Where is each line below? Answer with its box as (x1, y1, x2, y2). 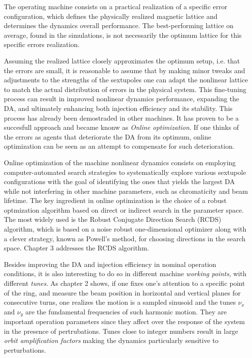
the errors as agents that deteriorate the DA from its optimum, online (4, 131, 211, 141)
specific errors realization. (4, 39, 80, 49)
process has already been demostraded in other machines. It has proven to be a (4, 112, 239, 123)
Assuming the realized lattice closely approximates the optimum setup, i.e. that (4, 55, 240, 65)
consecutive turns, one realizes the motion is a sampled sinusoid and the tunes (4, 297, 236, 307)
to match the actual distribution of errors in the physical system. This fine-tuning (4, 84, 247, 94)
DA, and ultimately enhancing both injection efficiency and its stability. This (4, 103, 233, 113)
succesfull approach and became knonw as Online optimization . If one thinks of (4, 122, 239, 132)
